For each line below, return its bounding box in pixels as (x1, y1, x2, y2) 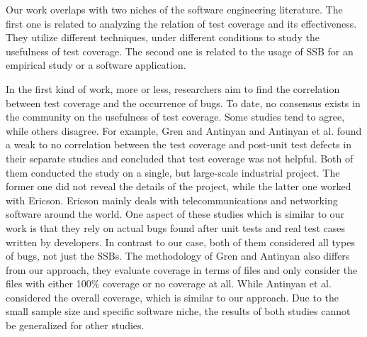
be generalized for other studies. (6, 318, 145, 333)
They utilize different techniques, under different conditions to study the (6, 30, 320, 45)
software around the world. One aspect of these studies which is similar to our (6, 206, 344, 221)
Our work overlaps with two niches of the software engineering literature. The (6, 2, 343, 16)
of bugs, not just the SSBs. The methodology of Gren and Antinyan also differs (6, 248, 350, 263)
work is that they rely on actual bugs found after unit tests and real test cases (6, 220, 346, 235)
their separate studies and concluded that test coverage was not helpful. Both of (6, 150, 354, 165)
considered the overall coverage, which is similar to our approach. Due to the (6, 289, 339, 304)
